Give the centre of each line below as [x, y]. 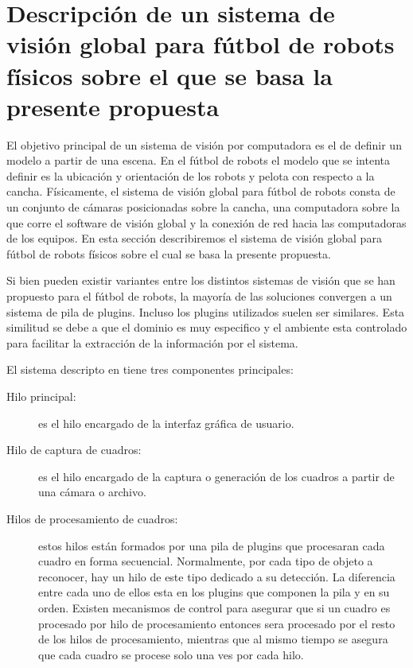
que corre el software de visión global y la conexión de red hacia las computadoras [206, 222]
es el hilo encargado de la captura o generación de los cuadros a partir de [216, 476]
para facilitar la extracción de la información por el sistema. [152, 342]
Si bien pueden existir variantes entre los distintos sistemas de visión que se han [201, 280]
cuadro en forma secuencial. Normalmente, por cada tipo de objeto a [206, 561]
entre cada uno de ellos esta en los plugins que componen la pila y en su [214, 592]
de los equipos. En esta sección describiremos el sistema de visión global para [194, 238]
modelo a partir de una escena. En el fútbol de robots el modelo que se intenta [198, 160]
